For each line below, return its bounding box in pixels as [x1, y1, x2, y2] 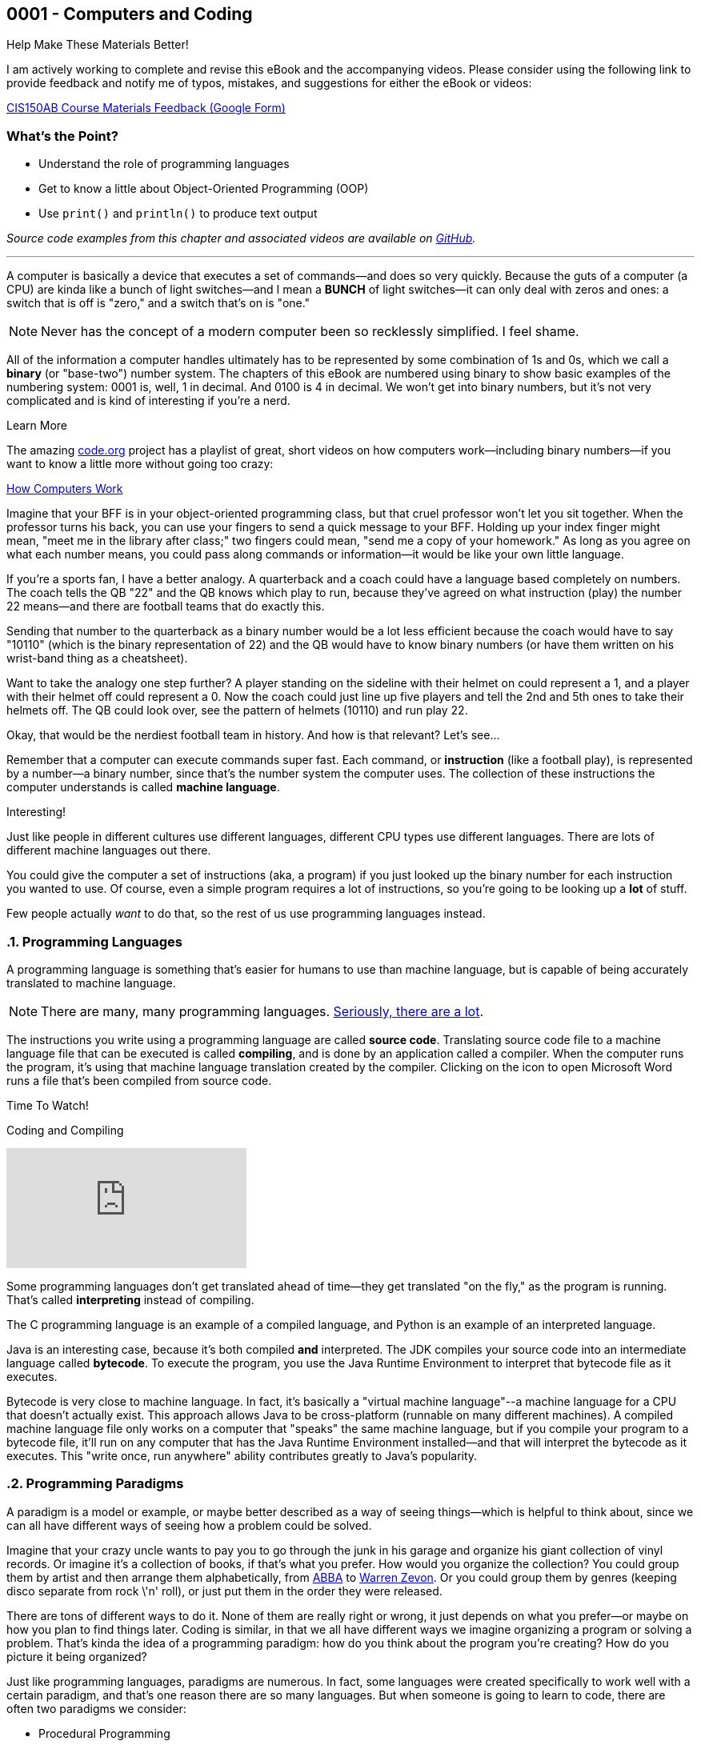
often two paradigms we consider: [6, 1701, 186, 1715]
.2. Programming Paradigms [6, 1475, 184, 1492]
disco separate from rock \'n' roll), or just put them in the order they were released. [6, 1583, 443, 1598]
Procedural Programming [38, 1726, 170, 1740]
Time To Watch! [6, 1098, 89, 1112]
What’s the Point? [6, 127, 118, 144]
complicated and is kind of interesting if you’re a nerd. [6, 394, 290, 408]
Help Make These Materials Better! [6, 38, 189, 52]
